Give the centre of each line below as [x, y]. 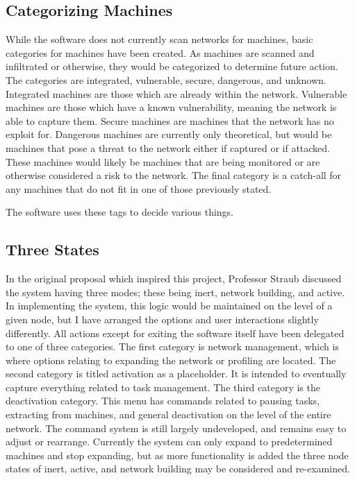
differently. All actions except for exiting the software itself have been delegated [175, 333]
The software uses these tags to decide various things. [120, 212]
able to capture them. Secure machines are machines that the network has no [170, 120]
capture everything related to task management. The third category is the [163, 387]
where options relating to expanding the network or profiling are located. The [171, 360]
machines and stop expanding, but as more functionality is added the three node [177, 455]
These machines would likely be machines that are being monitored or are [163, 161]
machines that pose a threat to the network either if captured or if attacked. [168, 147]
